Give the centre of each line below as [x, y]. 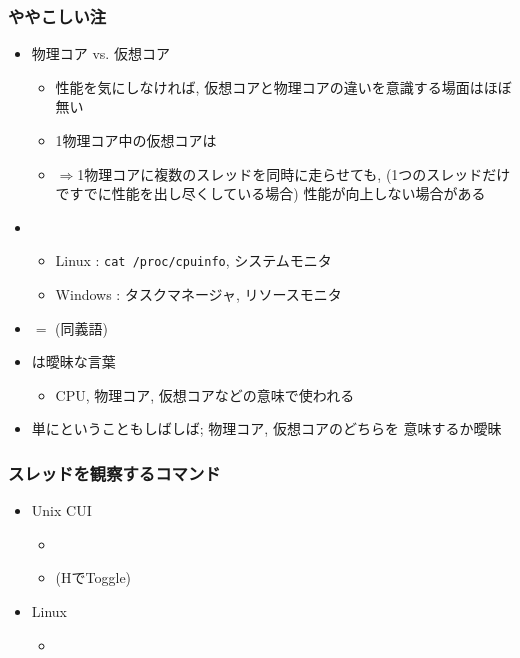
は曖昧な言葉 [73, 361]
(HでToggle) [93, 577]
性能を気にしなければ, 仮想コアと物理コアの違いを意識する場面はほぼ [283, 86]
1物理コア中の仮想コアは [136, 140]
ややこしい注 [57, 15]
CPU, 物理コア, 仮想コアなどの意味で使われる [205, 394]
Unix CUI [61, 510]
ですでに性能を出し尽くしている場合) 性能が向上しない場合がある [270, 193]
